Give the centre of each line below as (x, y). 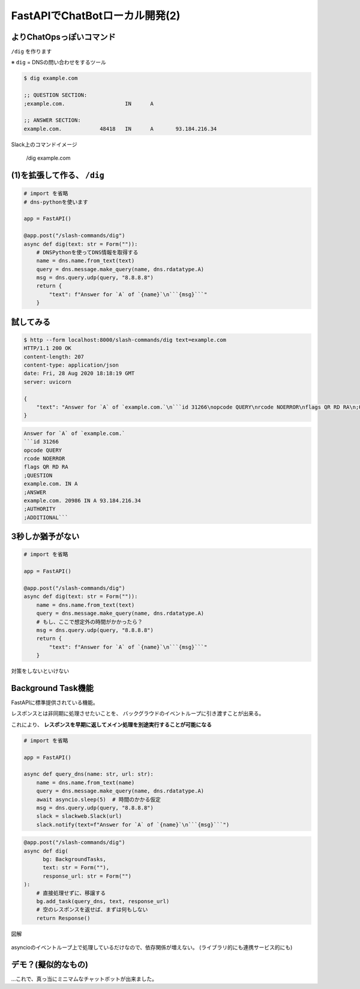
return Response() (63, 918)
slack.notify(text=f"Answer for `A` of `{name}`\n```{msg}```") (133, 824)
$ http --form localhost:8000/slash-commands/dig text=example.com (125, 340)
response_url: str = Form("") (87, 876)
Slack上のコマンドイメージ (44, 144)
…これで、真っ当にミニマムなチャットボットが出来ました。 (84, 979)
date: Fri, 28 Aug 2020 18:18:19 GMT (79, 373)
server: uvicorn (48, 382)
